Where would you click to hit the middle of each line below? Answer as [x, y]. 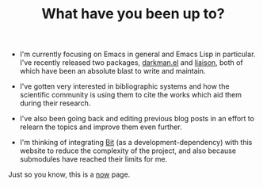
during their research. [55, 103]
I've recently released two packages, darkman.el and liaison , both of [131, 63]
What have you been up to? [133, 14]
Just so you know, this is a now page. [69, 174]
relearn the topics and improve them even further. [101, 127]
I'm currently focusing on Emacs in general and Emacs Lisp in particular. [137, 54]
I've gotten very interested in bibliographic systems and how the [124, 86]
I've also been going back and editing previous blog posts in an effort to [137, 119]
